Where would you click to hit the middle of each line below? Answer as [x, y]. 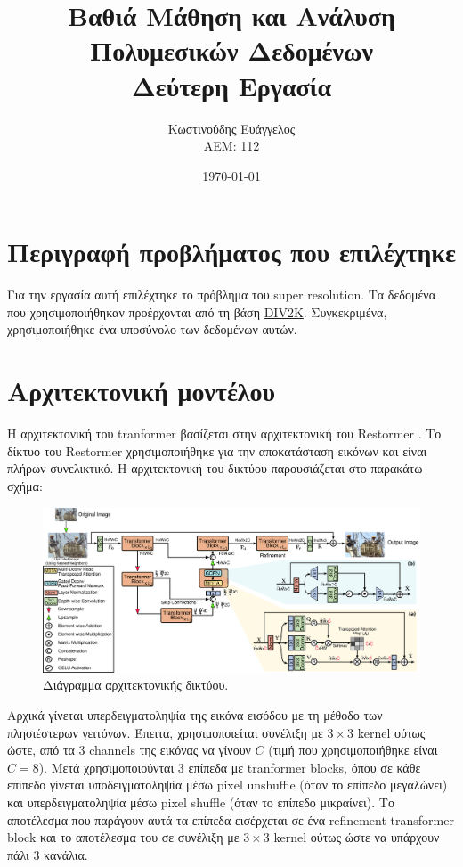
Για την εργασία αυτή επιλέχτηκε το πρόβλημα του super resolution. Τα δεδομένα [221, 294]
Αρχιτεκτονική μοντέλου [142, 391]
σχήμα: [25, 485]
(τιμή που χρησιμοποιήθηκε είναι [353, 750]
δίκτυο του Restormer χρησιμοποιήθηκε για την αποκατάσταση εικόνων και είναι [217, 450]
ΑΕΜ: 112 [231, 146]
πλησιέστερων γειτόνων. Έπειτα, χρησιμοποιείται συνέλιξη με [165, 732]
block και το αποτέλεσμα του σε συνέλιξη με [123, 837]
